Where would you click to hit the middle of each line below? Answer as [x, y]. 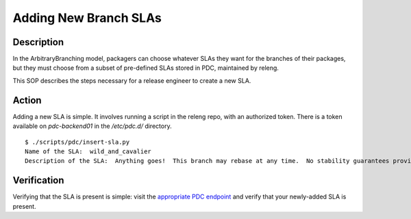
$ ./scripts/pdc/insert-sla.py [77, 142]
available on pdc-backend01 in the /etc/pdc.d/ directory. [92, 126]
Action [27, 100]
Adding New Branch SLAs [87, 18]
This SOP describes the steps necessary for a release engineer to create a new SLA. [132, 80]
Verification [38, 180]
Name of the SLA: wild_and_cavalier [88, 151]
